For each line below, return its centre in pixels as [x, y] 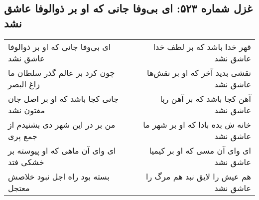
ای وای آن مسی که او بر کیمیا [200, 150]
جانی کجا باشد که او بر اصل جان [64, 98]
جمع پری [23, 136]
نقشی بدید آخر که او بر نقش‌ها [199, 72]
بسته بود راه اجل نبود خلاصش [59, 176]
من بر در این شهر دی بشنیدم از [62, 124]
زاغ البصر [24, 84]
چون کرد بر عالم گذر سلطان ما [62, 72]
